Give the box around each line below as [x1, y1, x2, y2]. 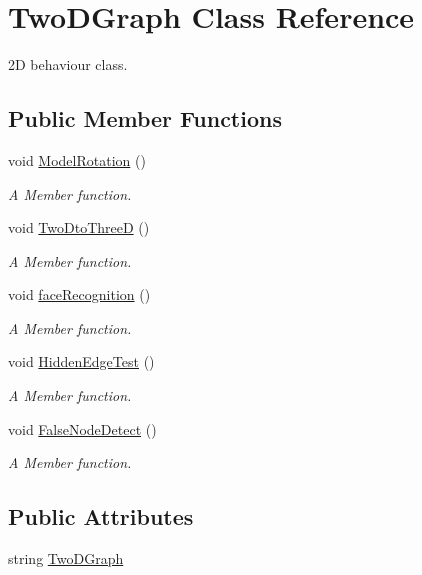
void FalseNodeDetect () [8, 418, 157, 439]
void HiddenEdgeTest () [8, 351, 155, 372]
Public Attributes [8, 501, 194, 532]
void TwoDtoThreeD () [8, 217, 150, 238]
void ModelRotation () [8, 149, 146, 170]
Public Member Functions [8, 103, 282, 134]
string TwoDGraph [8, 548, 124, 569]
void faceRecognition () [8, 284, 151, 305]
